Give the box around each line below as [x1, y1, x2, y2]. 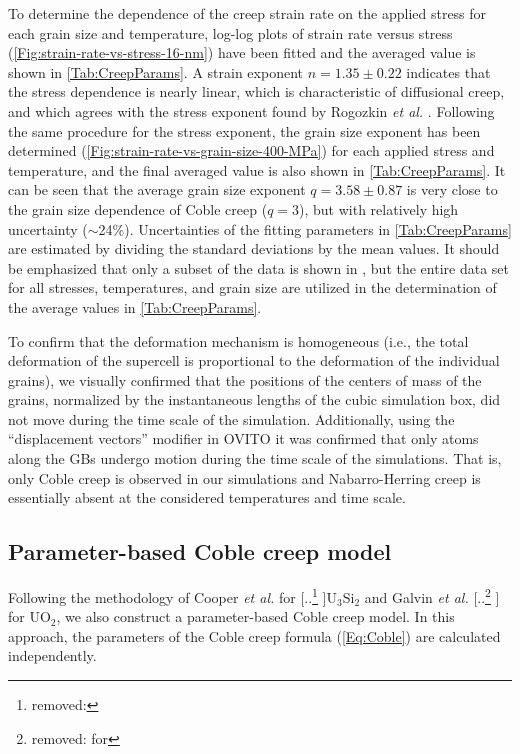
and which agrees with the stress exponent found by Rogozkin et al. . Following [8, 100, 495, 121]
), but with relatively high [299, 198, 459, 219]
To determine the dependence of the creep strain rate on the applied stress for [8, 3, 487, 23]
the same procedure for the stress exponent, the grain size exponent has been [8, 120, 481, 141]
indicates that [406, 61, 491, 82]
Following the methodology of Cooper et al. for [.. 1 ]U [8, 584, 337, 607]
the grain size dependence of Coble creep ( [8, 198, 268, 219]
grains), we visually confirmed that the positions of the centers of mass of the [8, 369, 482, 390]
